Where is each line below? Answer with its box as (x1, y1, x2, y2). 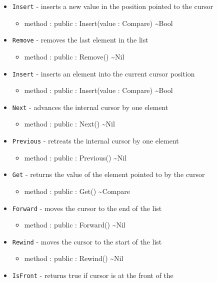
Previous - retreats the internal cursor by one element (12, 135, 179, 145)
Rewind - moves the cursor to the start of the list (12, 236, 162, 246)
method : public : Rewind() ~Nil (24, 253, 123, 263)
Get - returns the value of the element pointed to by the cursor (12, 169, 205, 179)
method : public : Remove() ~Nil (24, 51, 124, 61)
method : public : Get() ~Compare (24, 185, 130, 196)
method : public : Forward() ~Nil (24, 219, 125, 230)
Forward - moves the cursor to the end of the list (12, 202, 162, 213)
